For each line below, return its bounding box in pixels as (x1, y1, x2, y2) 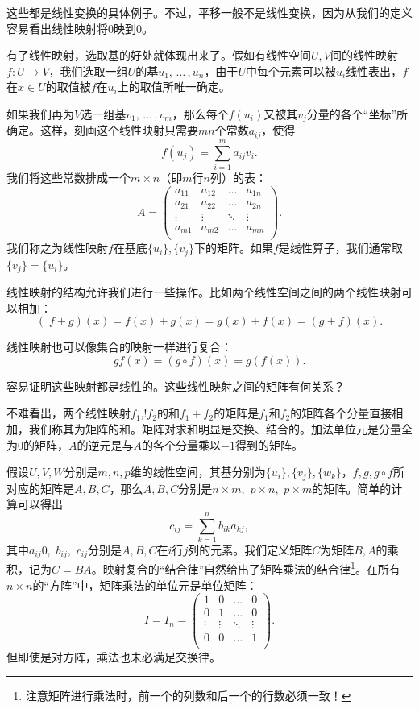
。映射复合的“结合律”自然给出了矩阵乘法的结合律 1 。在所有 (91, 558, 400, 578)
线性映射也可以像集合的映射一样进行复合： (6, 338, 232, 355)
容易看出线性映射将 (6, 19, 108, 36)
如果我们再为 (6, 105, 74, 122)
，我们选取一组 (48, 62, 128, 79)
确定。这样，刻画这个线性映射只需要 (6, 122, 198, 139)
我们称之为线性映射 (6, 239, 108, 256)
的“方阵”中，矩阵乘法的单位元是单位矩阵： (32, 576, 258, 593)
